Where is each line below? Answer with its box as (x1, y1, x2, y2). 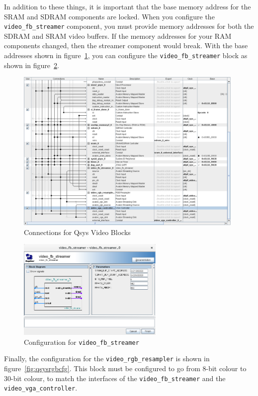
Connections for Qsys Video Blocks (24, 227, 131, 237)
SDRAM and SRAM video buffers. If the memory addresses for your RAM (4, 30, 232, 41)
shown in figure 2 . (4, 60, 59, 70)
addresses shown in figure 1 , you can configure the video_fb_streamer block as (4, 50, 248, 61)
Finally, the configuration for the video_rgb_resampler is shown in (4, 353, 210, 364)
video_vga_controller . (4, 383, 78, 393)
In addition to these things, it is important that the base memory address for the (4, 1, 251, 11)
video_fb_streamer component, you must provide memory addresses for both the (4, 21, 254, 31)
